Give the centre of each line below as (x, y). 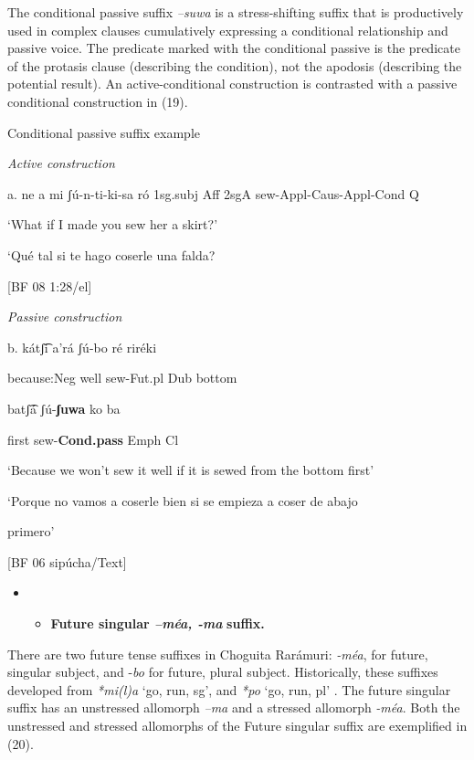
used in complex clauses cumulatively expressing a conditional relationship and (228, 30)
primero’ (31, 531)
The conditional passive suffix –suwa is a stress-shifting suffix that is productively (236, 12)
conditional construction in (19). (98, 101)
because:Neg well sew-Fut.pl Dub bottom (122, 378)
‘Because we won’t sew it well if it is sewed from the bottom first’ (191, 470)
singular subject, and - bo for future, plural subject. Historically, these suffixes (223, 672)
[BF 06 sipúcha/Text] (67, 561)
